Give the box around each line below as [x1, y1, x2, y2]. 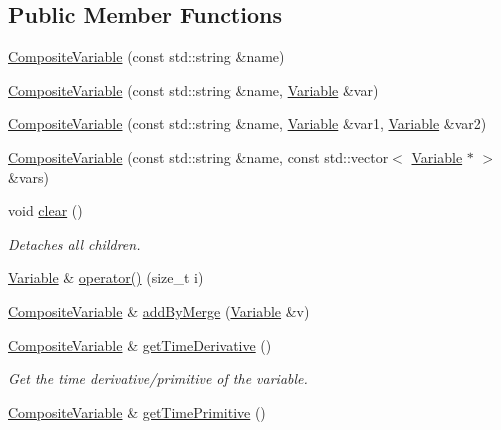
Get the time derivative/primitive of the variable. [8, 368, 308, 389]
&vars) [8, 166, 49, 187]
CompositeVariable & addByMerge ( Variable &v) [8, 300, 310, 321]
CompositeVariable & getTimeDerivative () [8, 334, 272, 355]
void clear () [8, 200, 83, 221]
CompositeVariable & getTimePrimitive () [8, 401, 266, 422]
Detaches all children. [8, 233, 141, 254]
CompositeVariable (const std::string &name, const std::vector [8, 146, 389, 167]
